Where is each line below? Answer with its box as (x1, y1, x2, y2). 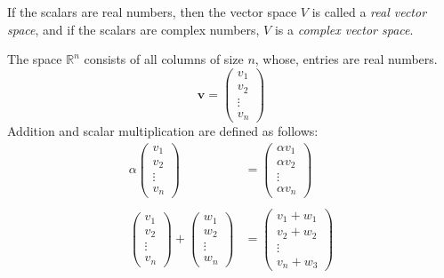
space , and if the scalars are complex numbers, (7, 20, 260, 38)
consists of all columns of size (84, 50, 244, 68)
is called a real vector (311, 3, 427, 20)
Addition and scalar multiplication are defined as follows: (7, 122, 319, 140)
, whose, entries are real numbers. (254, 50, 438, 68)
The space (7, 50, 62, 68)
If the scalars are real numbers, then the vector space (7, 3, 297, 20)
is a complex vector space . (274, 20, 414, 38)
